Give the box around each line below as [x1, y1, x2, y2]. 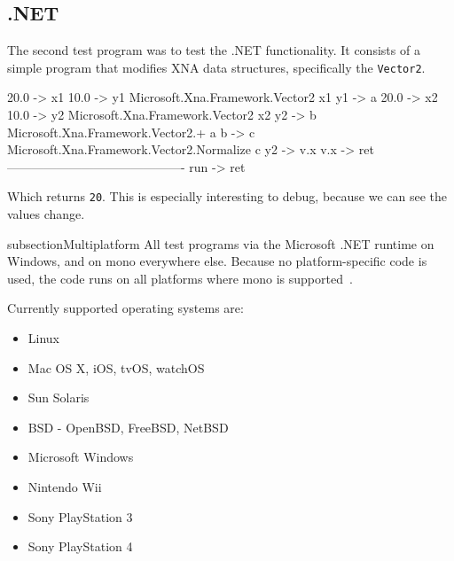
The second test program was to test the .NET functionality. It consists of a [7, 41, 420, 59]
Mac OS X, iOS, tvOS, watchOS [27, 358, 205, 377]
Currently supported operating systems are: [7, 299, 244, 317]
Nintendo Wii [27, 478, 102, 496]
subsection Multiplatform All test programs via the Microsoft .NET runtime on [7, 234, 434, 253]
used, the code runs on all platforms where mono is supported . [7, 269, 353, 287]
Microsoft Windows [27, 448, 134, 466]
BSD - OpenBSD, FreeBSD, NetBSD [27, 417, 229, 436]
